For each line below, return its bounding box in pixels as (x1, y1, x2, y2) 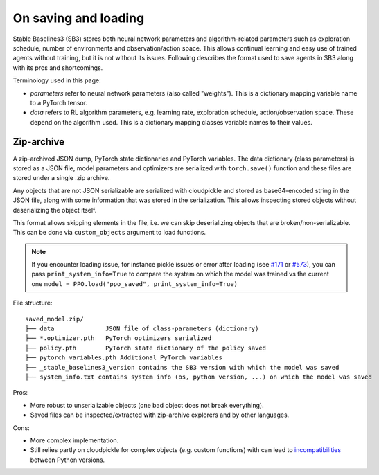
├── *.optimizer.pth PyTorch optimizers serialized (25, 334, 211, 342)
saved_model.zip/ (25, 315, 84, 323)
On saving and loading (12, 10, 145, 26)
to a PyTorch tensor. (30, 98, 88, 107)
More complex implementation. (30, 436, 119, 445)
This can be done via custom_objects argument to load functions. (12, 228, 206, 237)
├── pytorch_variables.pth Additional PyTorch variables (25, 354, 223, 361)
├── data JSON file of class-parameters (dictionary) (25, 325, 259, 332)
